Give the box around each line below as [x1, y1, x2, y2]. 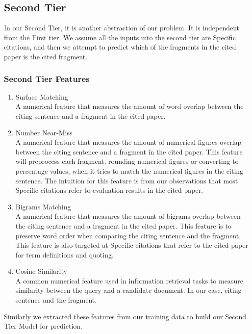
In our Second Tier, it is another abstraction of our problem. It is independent [4, 23, 240, 33]
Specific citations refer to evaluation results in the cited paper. [15, 185, 203, 195]
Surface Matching [15, 91, 68, 102]
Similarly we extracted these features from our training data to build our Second [4, 311, 246, 321]
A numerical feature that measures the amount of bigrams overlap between [15, 211, 241, 221]
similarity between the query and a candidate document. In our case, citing [15, 285, 242, 295]
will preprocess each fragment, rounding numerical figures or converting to [15, 156, 239, 166]
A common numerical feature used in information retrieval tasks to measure [15, 275, 243, 285]
